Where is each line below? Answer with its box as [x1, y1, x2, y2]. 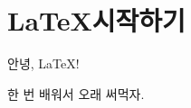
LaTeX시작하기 [7, 2, 186, 39]
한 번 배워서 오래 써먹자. [7, 84, 145, 103]
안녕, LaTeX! [7, 54, 80, 73]
